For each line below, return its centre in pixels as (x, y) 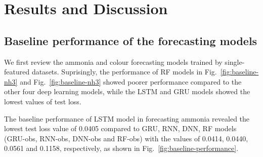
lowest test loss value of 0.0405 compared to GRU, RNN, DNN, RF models (120, 128)
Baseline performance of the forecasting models (131, 40)
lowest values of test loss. (43, 101)
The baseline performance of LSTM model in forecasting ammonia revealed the (127, 118)
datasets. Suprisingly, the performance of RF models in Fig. (124, 72)
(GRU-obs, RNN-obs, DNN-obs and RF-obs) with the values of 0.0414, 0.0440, (126, 138)
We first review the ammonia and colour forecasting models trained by (113, 62)
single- (235, 62)
